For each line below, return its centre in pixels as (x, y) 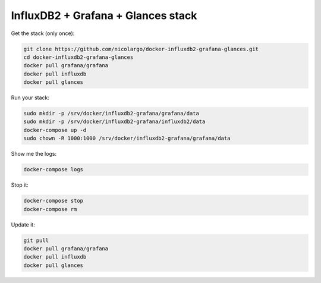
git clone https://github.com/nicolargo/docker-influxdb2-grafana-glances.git (141, 49)
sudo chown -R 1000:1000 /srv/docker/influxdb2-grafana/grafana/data (127, 139)
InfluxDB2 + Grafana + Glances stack (104, 15)
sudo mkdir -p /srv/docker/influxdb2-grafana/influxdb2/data (114, 122)
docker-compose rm (50, 209)
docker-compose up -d (55, 130)
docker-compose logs (53, 170)
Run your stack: (30, 98)
